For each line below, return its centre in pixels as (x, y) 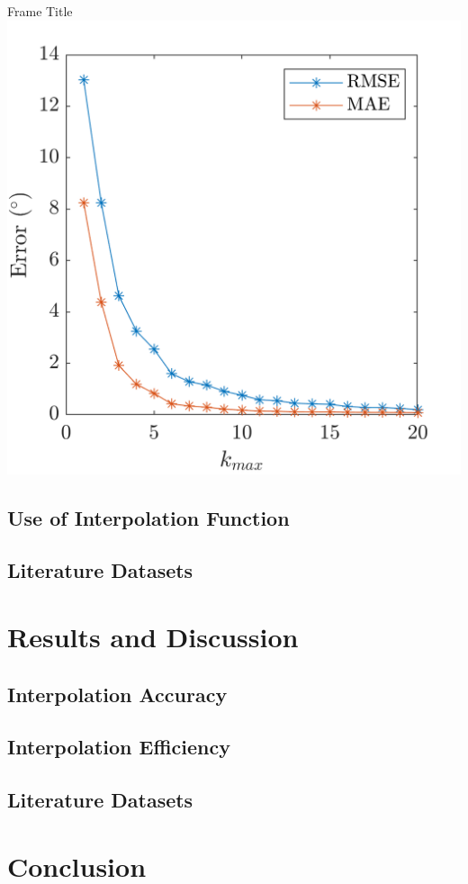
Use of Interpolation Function (148, 517)
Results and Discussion (153, 636)
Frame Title (40, 11)
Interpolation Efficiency (119, 747)
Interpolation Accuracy (117, 694)
